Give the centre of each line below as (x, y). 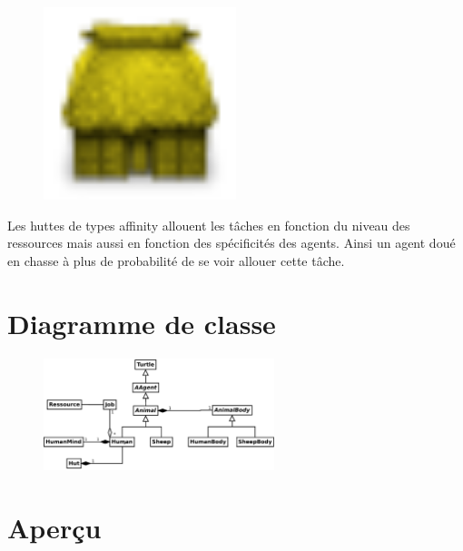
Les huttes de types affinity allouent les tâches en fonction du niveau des (209, 225)
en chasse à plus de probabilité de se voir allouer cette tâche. (176, 260)
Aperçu (54, 527)
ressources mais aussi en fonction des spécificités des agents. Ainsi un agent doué (231, 243)
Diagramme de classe (142, 323)
